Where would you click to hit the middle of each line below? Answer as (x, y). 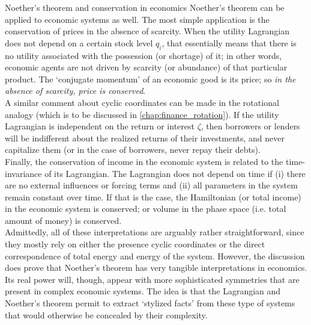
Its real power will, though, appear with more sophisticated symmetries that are (152, 279)
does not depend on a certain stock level (79, 42)
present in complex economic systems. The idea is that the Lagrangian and (143, 291)
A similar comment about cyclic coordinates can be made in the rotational (142, 102)
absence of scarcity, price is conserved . (75, 91)
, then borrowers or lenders (250, 126)
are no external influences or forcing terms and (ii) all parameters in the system (151, 185)
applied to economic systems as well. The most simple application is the (137, 19)
